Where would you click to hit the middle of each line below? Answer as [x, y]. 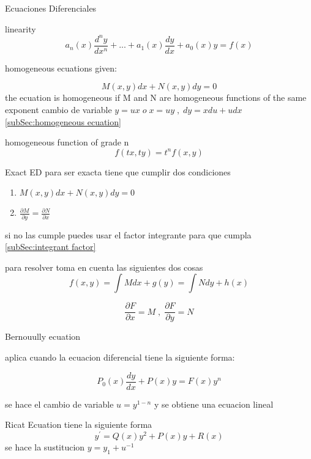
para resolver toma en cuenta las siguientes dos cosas [104, 267]
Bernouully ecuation [43, 336]
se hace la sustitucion [45, 446]
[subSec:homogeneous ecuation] [63, 121]
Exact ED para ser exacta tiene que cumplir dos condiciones [118, 171]
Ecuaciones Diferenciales [51, 8]
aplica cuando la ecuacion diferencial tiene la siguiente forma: [120, 357]
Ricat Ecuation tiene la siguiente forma [79, 424]
